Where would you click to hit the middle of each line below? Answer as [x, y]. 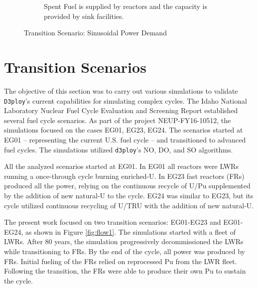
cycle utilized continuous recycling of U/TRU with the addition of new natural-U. [129, 205]
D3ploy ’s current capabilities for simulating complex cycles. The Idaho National [126, 100]
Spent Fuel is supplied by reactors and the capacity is [126, 6]
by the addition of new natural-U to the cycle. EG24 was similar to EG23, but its [129, 195]
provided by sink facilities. [84, 16]
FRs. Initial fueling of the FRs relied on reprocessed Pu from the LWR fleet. [121, 261]
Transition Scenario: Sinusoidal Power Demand [95, 33]
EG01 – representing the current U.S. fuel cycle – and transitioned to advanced [125, 139]
